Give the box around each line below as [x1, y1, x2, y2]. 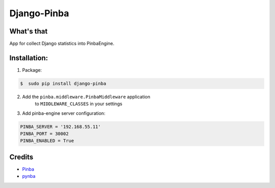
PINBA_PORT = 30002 [20, 131, 69, 137]
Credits [9, 152, 34, 161]
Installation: [9, 53, 48, 62]
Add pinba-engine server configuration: [22, 110, 105, 116]
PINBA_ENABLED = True [20, 138, 74, 144]
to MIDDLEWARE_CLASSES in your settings [35, 101, 122, 107]
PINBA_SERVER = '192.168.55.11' [20, 123, 101, 130]
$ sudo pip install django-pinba [20, 80, 106, 86]
